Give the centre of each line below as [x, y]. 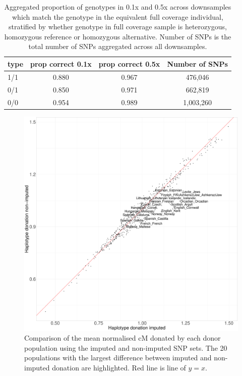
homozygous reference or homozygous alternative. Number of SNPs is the [118, 36]
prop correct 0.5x [129, 63]
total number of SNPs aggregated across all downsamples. [118, 46]
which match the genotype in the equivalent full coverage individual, [117, 16]
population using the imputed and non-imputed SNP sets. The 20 [126, 347]
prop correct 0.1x [61, 63]
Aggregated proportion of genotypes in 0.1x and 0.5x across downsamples [118, 7]
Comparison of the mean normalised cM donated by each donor [123, 338]
